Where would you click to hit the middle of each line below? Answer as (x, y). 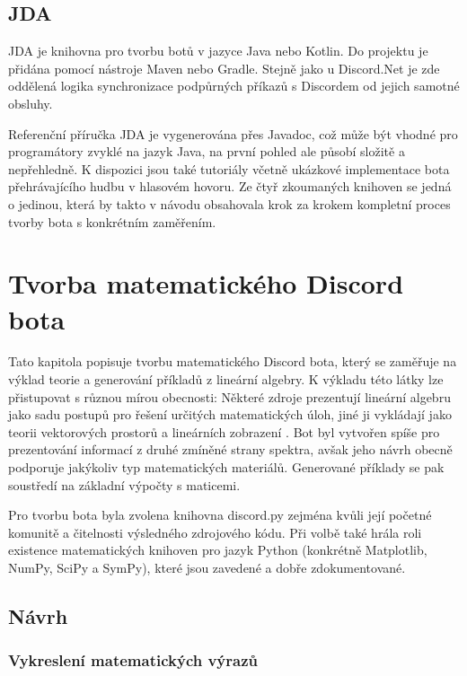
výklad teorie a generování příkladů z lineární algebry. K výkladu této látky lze (226, 379)
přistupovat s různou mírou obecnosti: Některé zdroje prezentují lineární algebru (229, 396)
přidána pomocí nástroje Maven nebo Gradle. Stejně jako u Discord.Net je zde (224, 68)
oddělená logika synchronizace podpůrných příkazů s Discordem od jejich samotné (234, 86)
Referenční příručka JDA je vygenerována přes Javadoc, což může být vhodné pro (233, 133)
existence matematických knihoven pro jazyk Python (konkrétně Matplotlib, (218, 550)
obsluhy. (31, 103)
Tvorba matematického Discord (206, 283)
